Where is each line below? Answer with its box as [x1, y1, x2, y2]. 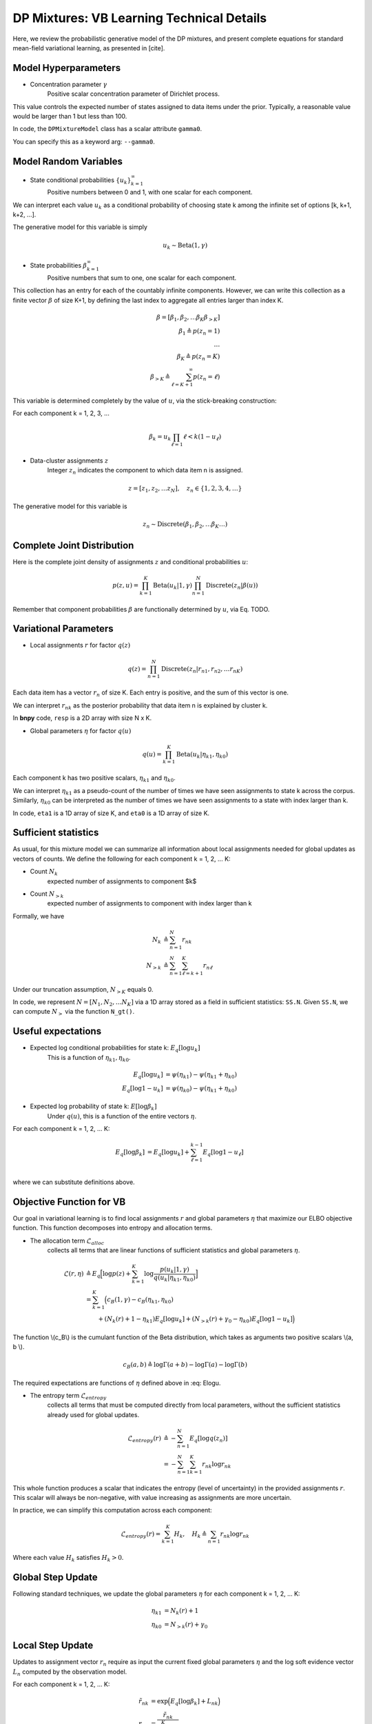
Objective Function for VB [12, 1196, 126, 1207]
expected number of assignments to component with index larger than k [47, 899, 252, 908]
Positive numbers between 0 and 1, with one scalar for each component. [47, 188, 253, 197]
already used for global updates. [47, 1410, 140, 1419]
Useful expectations [12, 1025, 102, 1037]
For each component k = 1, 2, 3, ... [12, 409, 110, 417]
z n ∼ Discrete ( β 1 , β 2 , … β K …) [142, 521, 228, 530]
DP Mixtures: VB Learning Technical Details [12, 10, 267, 26]
